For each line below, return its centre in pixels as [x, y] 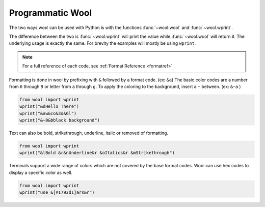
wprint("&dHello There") [49, 106]
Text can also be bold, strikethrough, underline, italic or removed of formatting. [89, 133]
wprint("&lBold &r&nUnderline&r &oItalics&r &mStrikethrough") [97, 153]
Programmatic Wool [50, 13]
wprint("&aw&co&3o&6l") [48, 113]
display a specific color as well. [41, 173]
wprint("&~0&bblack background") [60, 120]
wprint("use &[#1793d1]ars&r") [57, 192]
